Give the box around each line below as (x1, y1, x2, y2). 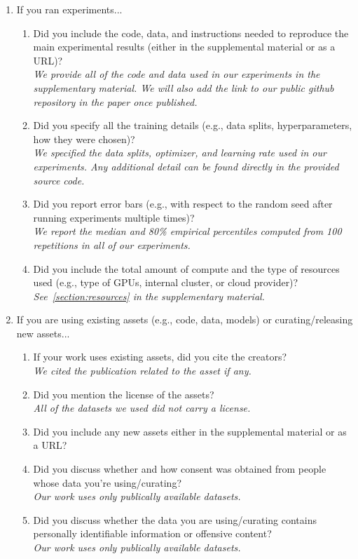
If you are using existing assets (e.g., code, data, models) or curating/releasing (16, 312, 353, 327)
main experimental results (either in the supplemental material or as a (33, 39, 336, 54)
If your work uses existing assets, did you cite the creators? (33, 349, 287, 364)
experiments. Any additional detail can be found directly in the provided (33, 159, 339, 173)
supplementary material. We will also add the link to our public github (33, 80, 334, 95)
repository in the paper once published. (33, 94, 198, 109)
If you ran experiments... (16, 2, 123, 16)
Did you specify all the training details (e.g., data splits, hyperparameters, (33, 118, 352, 133)
